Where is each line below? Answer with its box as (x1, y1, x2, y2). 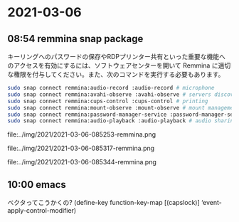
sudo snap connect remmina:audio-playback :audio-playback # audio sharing (7, 117, 237, 125)
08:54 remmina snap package (7, 33, 144, 45)
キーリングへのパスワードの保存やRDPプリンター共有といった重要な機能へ (7, 53, 226, 60)
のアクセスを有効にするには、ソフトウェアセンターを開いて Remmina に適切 (7, 61, 231, 70)
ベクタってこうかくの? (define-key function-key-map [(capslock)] (7, 199, 201, 207)
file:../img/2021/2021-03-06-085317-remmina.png (7, 144, 155, 153)
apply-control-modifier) (7, 206, 77, 215)
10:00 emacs (7, 179, 66, 191)
